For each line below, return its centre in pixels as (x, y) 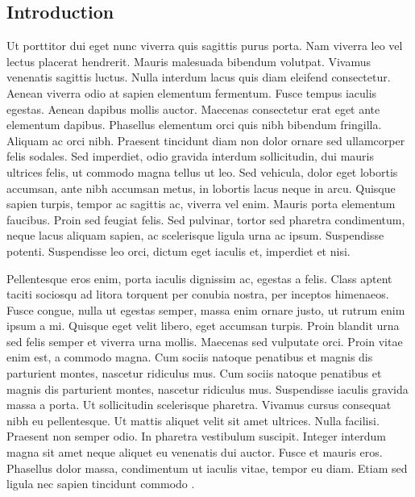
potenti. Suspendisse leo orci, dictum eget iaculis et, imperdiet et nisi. (178, 251)
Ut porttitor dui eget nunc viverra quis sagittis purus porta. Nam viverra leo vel (205, 46)
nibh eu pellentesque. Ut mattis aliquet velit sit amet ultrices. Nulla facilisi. (193, 420)
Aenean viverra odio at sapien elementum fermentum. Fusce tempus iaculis (192, 92)
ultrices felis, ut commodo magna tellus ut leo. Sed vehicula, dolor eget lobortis (202, 171)
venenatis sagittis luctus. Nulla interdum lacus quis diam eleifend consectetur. (199, 77)
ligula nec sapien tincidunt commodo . (101, 484)
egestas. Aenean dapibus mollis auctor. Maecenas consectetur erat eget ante (193, 109)
